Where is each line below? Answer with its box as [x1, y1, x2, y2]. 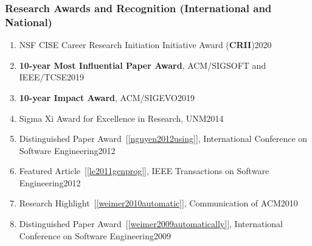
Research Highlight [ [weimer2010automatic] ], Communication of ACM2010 [19, 197, 298, 209]
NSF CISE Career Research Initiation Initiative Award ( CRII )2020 [19, 38, 272, 51]
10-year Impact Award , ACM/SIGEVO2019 [19, 91, 195, 104]
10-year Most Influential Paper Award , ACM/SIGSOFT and [19, 58, 266, 71]
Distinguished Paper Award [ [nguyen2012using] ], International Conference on [19, 132, 308, 145]
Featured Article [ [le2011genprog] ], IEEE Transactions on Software [19, 164, 269, 177]
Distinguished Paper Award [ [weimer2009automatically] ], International [19, 217, 283, 230]
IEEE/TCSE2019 [19, 71, 84, 83]
